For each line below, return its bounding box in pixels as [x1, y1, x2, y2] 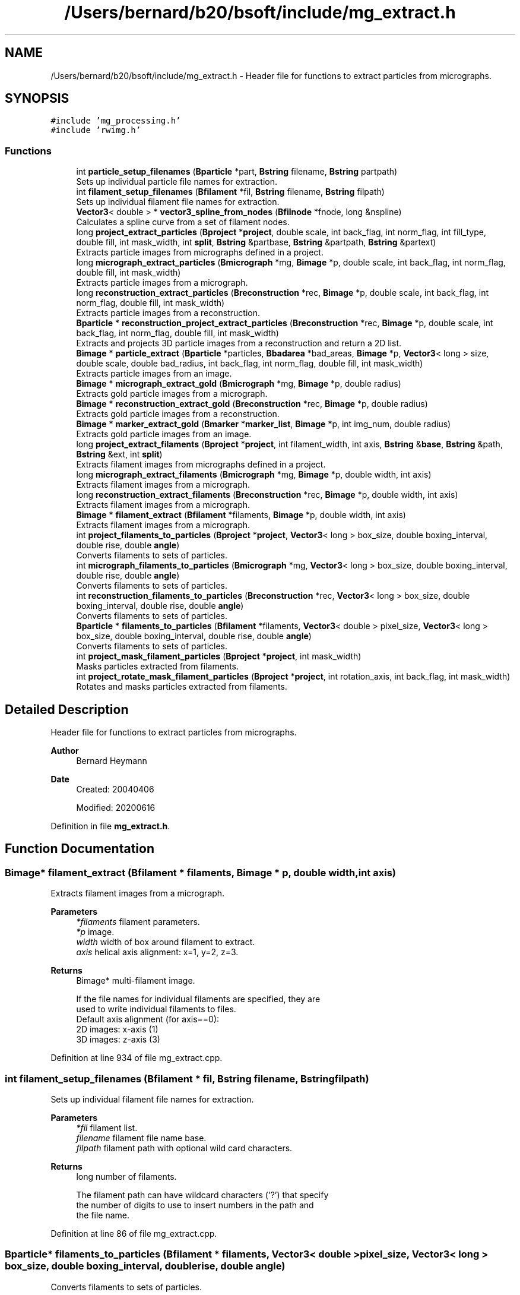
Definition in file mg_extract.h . [50, 821, 170, 832]
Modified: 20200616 [76, 803, 156, 813]
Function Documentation [5, 841, 154, 857]
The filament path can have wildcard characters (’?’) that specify [76, 1190, 329, 1200]
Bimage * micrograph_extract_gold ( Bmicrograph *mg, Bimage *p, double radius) [76, 378, 401, 389]
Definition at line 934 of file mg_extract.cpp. [50, 1053, 223, 1063]
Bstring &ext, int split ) [76, 449, 163, 460]
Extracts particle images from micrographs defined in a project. [76, 247, 324, 258]
